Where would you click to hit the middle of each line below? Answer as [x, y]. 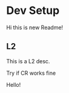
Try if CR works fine [31, 73]
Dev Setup [33, 11]
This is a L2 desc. [28, 61]
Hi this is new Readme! [35, 27]
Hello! [14, 84]
